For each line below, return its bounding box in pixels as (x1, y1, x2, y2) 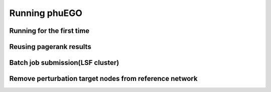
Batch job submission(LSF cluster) (9, 58, 119, 67)
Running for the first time (9, 26, 90, 35)
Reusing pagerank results (9, 42, 91, 51)
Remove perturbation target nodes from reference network (9, 74, 198, 83)
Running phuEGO (9, 7, 83, 18)
